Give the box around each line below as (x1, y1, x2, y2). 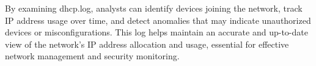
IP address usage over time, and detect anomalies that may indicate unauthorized (5, 13, 311, 26)
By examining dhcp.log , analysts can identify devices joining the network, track (5, 2, 303, 14)
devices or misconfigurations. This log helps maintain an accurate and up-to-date (5, 26, 308, 38)
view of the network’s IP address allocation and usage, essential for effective (5, 37, 289, 50)
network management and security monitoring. (5, 50, 180, 62)
